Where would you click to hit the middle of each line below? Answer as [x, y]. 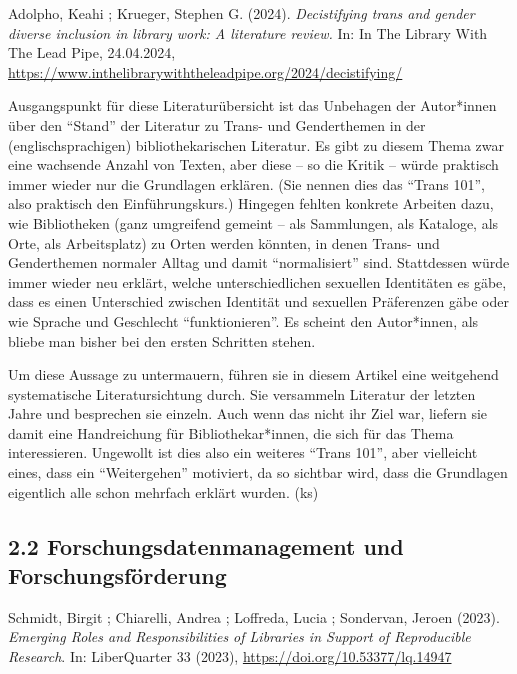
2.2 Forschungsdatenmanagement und [206, 545]
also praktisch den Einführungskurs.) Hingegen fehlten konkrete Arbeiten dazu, [251, 203]
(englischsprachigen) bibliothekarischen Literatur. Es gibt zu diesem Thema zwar [256, 144]
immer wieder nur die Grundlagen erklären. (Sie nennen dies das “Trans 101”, [247, 183]
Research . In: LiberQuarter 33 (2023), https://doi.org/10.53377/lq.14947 [230, 656]
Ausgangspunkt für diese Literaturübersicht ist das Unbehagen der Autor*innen [252, 105]
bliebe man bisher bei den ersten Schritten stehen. [162, 340]
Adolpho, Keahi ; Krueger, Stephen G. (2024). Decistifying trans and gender [241, 13]
